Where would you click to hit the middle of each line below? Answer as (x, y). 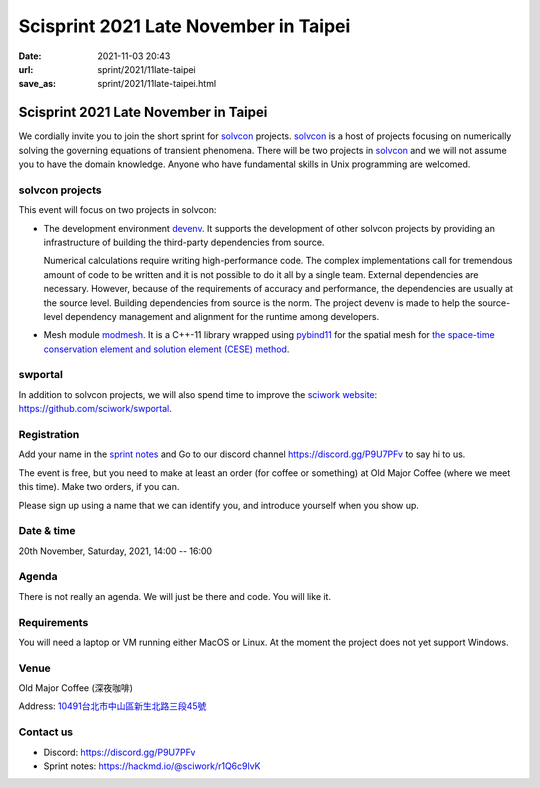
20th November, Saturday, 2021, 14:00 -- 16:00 (115, 551)
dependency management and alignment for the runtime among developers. (222, 316)
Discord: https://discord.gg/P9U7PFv (119, 752)
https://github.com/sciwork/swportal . (95, 409)
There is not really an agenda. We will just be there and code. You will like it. (175, 596)
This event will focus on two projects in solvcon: (117, 210)
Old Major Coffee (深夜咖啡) (76, 688)
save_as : (37, 84)
